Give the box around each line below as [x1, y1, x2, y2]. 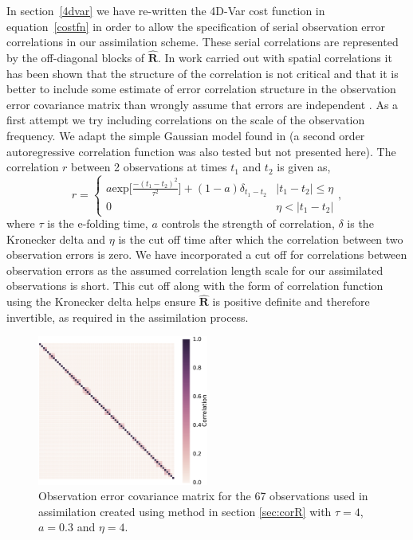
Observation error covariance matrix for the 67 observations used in [38, 487, 368, 504]
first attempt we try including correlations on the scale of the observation [6, 112, 365, 128]
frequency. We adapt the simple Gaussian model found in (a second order [6, 127, 365, 143]
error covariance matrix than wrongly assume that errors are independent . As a [6, 96, 399, 112]
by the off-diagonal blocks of [6, 49, 145, 65]
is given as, [277, 158, 331, 175]
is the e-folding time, [47, 215, 148, 232]
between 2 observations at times [71, 158, 227, 175]
